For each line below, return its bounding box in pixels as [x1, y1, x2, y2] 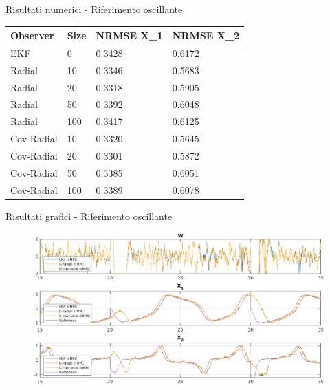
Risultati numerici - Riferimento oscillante [5, 2, 183, 16]
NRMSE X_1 [96, 28, 163, 43]
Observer [10, 28, 54, 43]
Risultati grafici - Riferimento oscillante [5, 208, 173, 223]
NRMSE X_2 [172, 28, 240, 43]
